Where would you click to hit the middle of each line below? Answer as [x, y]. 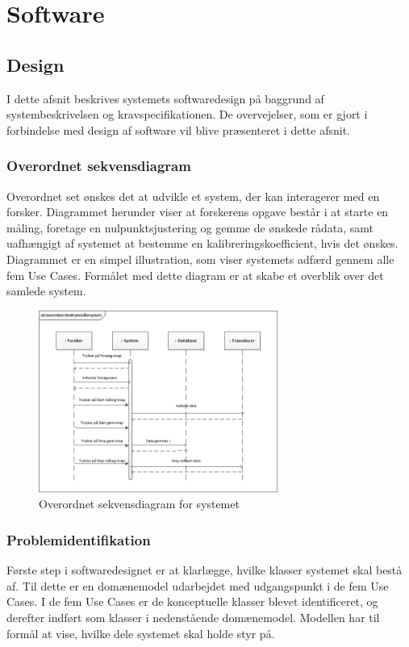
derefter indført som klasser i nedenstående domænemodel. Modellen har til [193, 617]
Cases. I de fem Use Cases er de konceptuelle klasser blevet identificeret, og [192, 601]
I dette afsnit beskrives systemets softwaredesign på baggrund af [165, 98]
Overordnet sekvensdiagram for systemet [139, 504]
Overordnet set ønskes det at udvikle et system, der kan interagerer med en [193, 196]
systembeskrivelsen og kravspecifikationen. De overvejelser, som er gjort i [187, 114]
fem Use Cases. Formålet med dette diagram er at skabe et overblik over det [195, 275]
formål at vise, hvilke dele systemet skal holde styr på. [141, 633]
